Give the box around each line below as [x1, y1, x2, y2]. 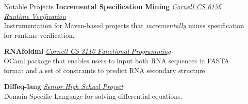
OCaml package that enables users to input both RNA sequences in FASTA [4, 55, 230, 65]
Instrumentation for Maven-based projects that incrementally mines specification [4, 20, 244, 30]
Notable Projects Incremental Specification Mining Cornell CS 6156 [4, 1, 222, 11]
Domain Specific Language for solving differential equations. [4, 90, 182, 101]
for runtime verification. [4, 30, 75, 40]
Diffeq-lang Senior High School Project [4, 81, 123, 91]
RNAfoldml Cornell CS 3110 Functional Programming [4, 46, 171, 56]
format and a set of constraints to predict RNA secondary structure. [4, 65, 207, 75]
